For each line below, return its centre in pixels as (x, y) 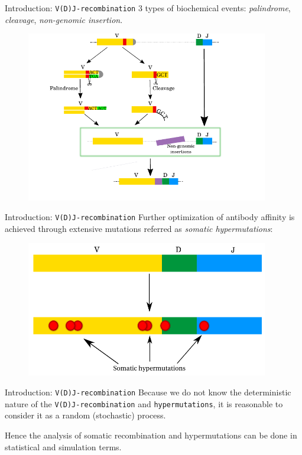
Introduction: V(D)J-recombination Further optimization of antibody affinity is (150, 217)
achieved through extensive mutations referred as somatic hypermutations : (139, 229)
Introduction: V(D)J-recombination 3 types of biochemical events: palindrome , (148, 8)
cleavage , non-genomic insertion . (64, 19)
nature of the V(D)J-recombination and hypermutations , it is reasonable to (144, 403)
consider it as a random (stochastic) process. (85, 415)
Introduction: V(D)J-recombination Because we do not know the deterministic (148, 392)
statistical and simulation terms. (63, 446)
